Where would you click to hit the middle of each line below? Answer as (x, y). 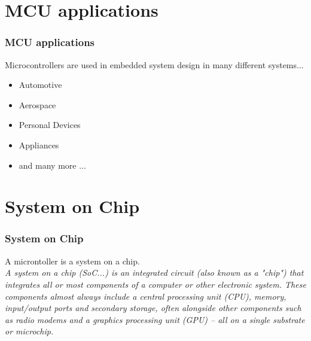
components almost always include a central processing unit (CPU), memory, (146, 296)
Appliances (39, 144)
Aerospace (37, 104)
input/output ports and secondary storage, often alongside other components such (153, 308)
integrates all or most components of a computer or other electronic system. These (155, 284)
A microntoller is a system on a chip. (72, 261)
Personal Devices (50, 125)
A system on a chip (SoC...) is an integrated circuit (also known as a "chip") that (154, 273)
